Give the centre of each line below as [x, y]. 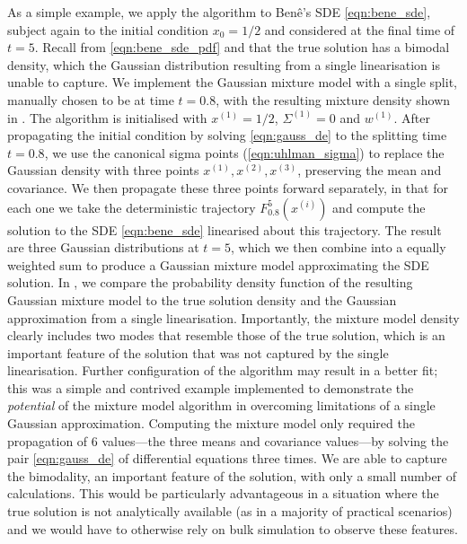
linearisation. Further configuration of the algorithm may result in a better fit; [223, 370]
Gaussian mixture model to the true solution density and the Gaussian [202, 299]
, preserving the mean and [370, 170]
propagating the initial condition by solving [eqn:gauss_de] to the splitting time [227, 135]
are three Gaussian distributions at [103, 247]
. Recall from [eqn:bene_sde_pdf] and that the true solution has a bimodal [242, 47]
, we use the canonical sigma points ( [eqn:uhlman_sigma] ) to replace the [244, 152]
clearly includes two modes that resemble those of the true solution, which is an [226, 335]
